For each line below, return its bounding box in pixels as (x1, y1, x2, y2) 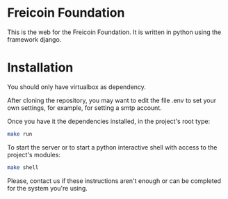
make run (7, 130, 33, 137)
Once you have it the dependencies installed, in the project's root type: (7, 117, 211, 125)
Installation (7, 60, 74, 76)
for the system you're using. (7, 184, 88, 192)
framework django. (7, 35, 62, 43)
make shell (7, 164, 39, 171)
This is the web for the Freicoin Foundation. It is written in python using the (7, 28, 222, 36)
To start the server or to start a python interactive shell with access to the (7, 143, 218, 151)
